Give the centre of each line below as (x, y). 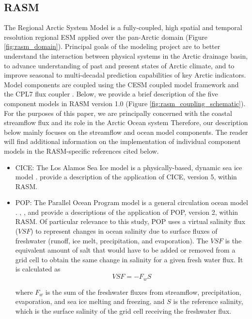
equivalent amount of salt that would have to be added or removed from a (125, 250)
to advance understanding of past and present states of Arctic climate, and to (119, 65)
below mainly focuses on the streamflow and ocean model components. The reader (126, 132)
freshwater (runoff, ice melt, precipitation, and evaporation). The (112, 240)
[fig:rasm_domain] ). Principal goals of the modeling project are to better (112, 46)
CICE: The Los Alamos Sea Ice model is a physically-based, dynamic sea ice (129, 167)
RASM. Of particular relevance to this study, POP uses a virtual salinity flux (130, 221)
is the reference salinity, (208, 301)
